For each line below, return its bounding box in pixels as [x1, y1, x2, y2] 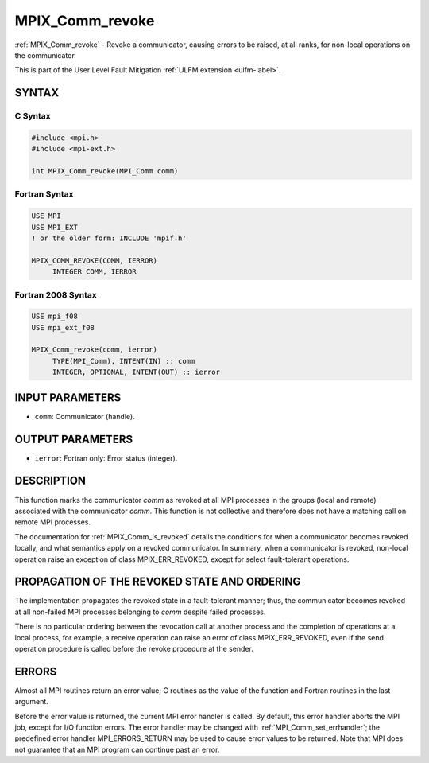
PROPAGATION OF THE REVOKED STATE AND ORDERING [14, 575, 301, 589]
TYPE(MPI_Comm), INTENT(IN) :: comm [52, 356, 195, 365]
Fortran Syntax [14, 189, 74, 200]
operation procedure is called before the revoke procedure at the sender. [14, 644, 254, 653]
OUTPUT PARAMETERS [14, 432, 133, 446]
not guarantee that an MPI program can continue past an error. [14, 745, 220, 754]
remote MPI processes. [14, 517, 91, 527]
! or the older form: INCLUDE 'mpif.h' [31, 233, 187, 243]
